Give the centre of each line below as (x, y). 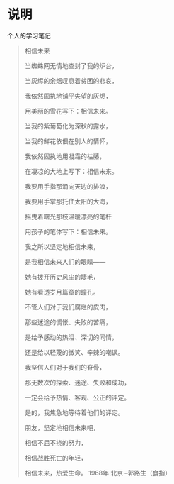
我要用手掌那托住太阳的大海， (68, 201)
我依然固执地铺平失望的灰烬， (68, 96)
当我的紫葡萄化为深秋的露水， (68, 126)
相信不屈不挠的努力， (56, 442)
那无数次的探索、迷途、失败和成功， (77, 382)
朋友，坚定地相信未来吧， (62, 427)
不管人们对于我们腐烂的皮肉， (68, 307)
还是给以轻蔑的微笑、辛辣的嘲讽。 (74, 352)
